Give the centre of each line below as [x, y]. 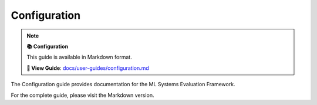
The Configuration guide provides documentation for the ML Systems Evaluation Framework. [123, 84]
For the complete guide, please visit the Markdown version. [82, 95]
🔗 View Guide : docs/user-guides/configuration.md [88, 68]
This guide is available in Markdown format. [79, 57]
